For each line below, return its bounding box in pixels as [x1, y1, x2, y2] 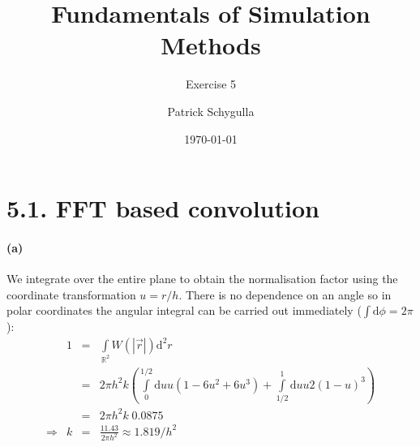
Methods [161, 28, 261, 62]
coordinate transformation [6, 286, 136, 303]
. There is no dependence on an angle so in [178, 286, 392, 303]
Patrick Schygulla [167, 102, 255, 119]
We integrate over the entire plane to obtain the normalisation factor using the [6, 270, 398, 287]
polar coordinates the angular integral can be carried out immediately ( [6, 302, 362, 319]
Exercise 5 [185, 75, 237, 92]
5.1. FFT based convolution [6, 191, 319, 225]
